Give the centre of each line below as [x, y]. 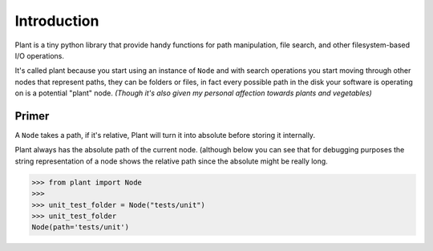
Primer [32, 116]
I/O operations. [39, 55]
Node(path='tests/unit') [81, 227]
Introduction [57, 21]
